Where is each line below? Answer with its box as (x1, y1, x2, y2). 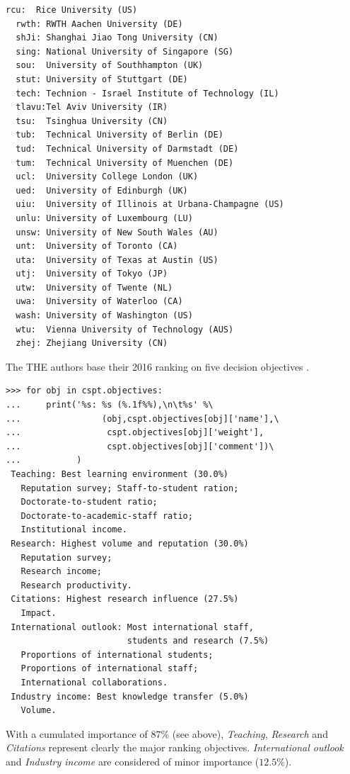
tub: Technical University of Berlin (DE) (16, 130, 223, 140)
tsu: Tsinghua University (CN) (16, 116, 168, 126)
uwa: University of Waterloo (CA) (16, 296, 183, 307)
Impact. (21, 607, 57, 618)
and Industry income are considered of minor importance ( (6, 753, 259, 768)
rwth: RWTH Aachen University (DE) (16, 18, 183, 29)
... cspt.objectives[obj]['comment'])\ (6, 441, 274, 451)
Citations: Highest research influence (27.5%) (11, 594, 239, 605)
